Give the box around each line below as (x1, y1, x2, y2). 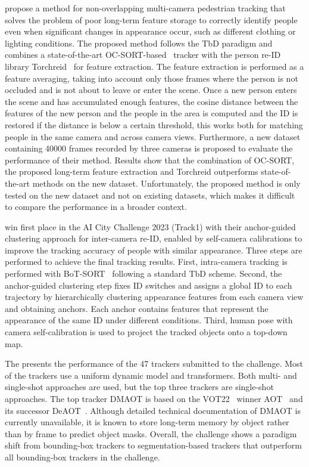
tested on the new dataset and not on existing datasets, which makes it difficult (5, 188, 295, 201)
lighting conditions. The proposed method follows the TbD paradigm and (5, 36, 273, 49)
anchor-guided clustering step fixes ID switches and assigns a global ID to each (5, 279, 292, 291)
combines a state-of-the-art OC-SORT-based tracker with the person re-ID (5, 48, 281, 61)
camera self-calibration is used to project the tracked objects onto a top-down (5, 326, 288, 338)
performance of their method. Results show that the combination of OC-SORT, (5, 153, 295, 166)
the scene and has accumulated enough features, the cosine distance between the (5, 95, 298, 107)
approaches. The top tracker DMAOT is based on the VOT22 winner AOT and (5, 392, 303, 404)
